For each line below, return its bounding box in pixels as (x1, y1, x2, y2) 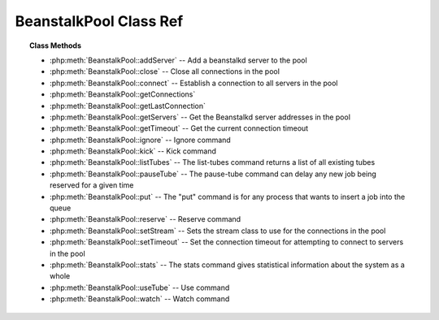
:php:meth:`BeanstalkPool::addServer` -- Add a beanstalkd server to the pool (50, 55, 308, 65)
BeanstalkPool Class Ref (15, 12, 184, 30)
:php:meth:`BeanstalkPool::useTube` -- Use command (50, 283, 230, 292)
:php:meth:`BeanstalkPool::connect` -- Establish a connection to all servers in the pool (50, 78, 338, 88)
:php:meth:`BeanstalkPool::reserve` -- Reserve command (50, 214, 241, 224)
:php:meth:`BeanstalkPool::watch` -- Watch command (50, 294, 230, 304)
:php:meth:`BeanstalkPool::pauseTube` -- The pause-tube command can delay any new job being (50, 169, 377, 179)
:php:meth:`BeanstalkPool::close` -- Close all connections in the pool (50, 67, 280, 76)
